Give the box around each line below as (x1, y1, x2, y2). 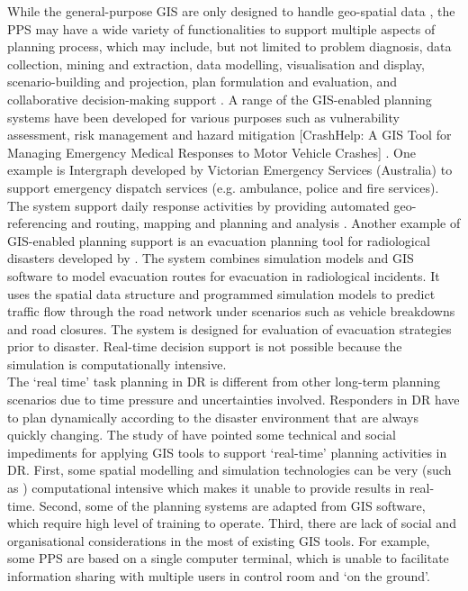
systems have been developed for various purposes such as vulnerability (7, 107, 400, 126)
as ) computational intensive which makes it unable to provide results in (7, 478, 406, 497)
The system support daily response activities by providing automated (7, 195, 390, 214)
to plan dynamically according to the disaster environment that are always (7, 407, 418, 426)
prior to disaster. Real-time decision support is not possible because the (7, 337, 402, 356)
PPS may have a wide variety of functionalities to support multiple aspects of (7, 19, 436, 38)
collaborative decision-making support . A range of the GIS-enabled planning (7, 89, 432, 108)
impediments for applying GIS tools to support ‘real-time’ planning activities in (7, 442, 447, 461)
